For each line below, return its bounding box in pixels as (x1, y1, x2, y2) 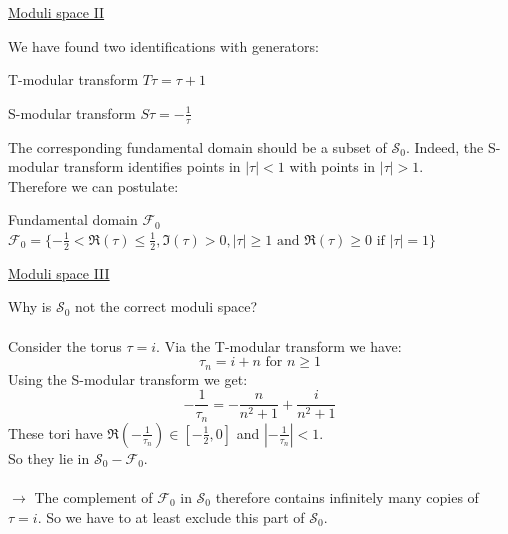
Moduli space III (8, 262, 110, 283)
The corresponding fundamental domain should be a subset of (8, 136, 387, 157)
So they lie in (8, 447, 90, 468)
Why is (8, 296, 52, 317)
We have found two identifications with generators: (8, 35, 319, 56)
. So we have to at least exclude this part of (37, 506, 305, 527)
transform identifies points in (63, 156, 241, 177)
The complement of (34, 486, 153, 507)
